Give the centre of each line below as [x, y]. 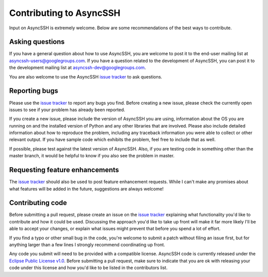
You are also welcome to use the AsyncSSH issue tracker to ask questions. [86, 76]
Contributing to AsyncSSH [65, 13]
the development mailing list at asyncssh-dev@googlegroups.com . [78, 68]
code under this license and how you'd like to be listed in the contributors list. [88, 268]
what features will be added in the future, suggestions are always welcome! [86, 189]
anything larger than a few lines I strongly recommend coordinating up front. [87, 245]
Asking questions [37, 42]
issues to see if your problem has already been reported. [67, 110]
